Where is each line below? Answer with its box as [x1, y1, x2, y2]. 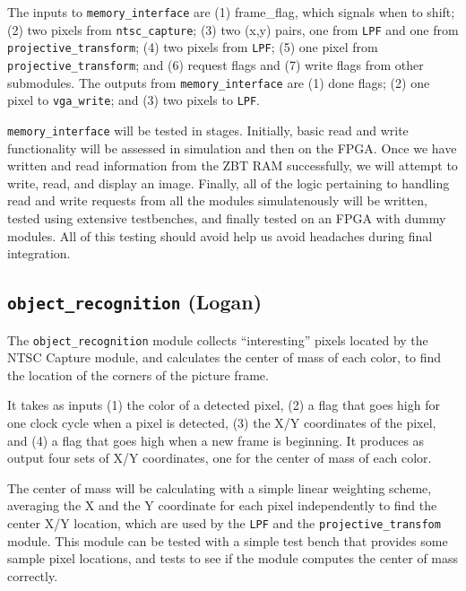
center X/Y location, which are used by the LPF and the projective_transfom [7, 513, 441, 532]
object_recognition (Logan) [7, 288, 263, 316]
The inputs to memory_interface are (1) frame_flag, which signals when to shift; [7, 3, 455, 21]
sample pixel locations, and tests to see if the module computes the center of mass [7, 549, 459, 568]
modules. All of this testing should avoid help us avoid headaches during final [7, 226, 433, 245]
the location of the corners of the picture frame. [7, 365, 269, 384]
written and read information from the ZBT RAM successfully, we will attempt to [7, 156, 458, 175]
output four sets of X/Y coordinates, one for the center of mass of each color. [7, 448, 432, 467]
